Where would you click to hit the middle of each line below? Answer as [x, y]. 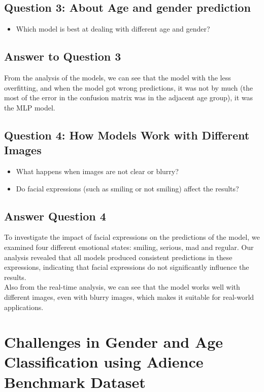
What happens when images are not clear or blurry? [97, 171]
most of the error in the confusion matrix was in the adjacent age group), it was [129, 97]
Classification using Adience [104, 362]
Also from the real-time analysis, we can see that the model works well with [122, 287]
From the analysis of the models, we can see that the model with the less [118, 77]
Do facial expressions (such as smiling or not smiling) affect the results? [127, 188]
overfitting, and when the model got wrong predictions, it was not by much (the [128, 87]
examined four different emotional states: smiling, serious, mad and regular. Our [129, 247]
